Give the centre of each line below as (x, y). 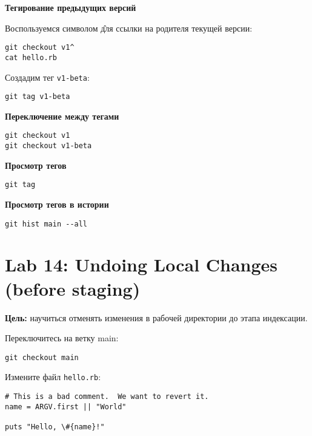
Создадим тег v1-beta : (47, 77)
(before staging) (73, 288)
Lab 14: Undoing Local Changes (141, 264)
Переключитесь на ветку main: (62, 338)
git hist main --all (46, 224)
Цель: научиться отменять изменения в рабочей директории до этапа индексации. (156, 317)
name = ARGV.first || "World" (66, 407)
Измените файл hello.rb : (53, 377)
